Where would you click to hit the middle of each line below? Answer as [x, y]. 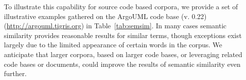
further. [15, 73]
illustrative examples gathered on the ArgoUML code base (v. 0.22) [105, 16]
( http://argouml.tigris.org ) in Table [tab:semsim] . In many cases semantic [115, 26]
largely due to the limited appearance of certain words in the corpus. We [113, 45]
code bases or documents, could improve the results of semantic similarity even [122, 64]
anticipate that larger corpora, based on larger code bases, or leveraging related [123, 54]
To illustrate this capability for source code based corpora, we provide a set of [121, 6]
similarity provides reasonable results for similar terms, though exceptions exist [123, 35]
